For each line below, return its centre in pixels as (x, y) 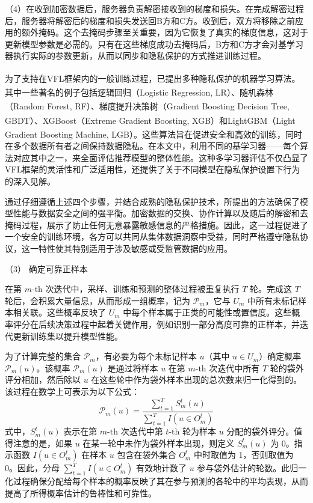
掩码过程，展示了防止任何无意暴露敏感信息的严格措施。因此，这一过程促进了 (156, 224)
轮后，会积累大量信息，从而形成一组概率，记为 (98, 300)
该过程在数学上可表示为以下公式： (72, 391)
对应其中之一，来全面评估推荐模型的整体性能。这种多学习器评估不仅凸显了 (160, 157)
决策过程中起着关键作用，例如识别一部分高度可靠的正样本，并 (177, 324)
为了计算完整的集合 (43, 356)
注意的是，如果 (42, 443)
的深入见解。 (30, 181)
